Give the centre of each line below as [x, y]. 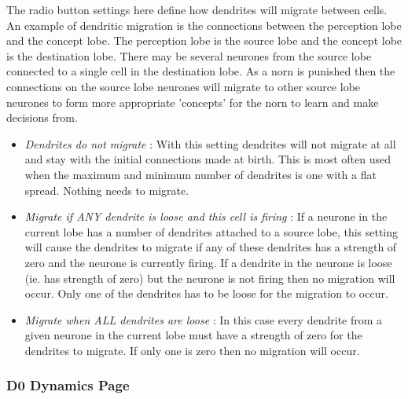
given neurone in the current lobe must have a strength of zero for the [193, 335]
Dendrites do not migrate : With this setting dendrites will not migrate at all [210, 143]
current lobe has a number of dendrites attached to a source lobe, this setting [211, 231]
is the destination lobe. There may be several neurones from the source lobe [189, 55]
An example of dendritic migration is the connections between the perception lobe [204, 25]
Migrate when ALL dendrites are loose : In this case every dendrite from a [204, 319]
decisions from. [42, 117]
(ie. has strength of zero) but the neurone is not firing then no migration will [210, 278]
